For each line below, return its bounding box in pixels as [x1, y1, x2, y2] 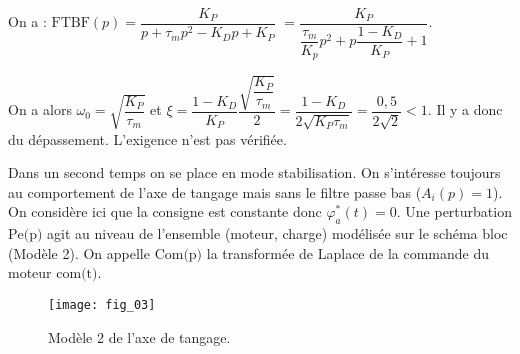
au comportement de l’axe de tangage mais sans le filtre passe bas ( [8, 181, 422, 202]
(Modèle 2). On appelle [8, 242, 150, 263]
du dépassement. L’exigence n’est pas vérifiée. [8, 128, 287, 149]
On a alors [8, 99, 72, 120]
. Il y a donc [427, 99, 503, 120]
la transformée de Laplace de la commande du [206, 242, 490, 263]
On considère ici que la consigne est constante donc [8, 201, 322, 222]
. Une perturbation [396, 201, 512, 222]
